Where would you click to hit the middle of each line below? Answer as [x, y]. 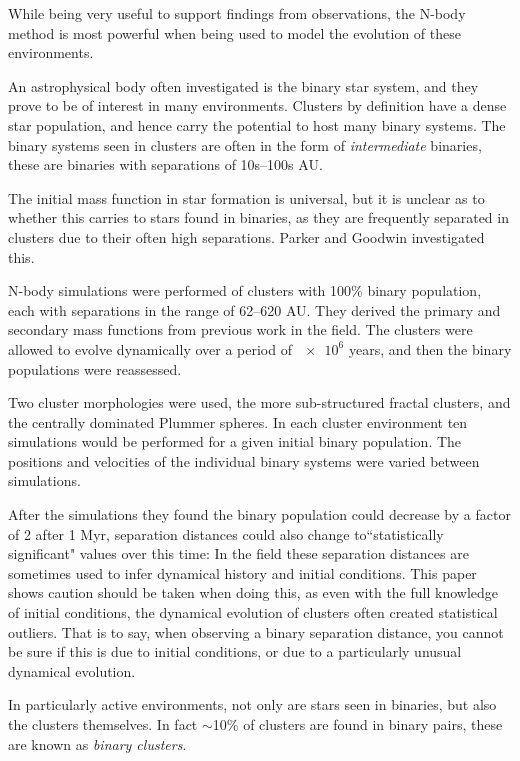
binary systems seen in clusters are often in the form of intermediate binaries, [245, 144]
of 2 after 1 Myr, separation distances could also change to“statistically [226, 533]
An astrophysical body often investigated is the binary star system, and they [243, 85]
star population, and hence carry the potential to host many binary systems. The [257, 124]
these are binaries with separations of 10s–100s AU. [165, 164]
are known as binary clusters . [97, 743]
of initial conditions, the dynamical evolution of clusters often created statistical [253, 612]
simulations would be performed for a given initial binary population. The [235, 441]
